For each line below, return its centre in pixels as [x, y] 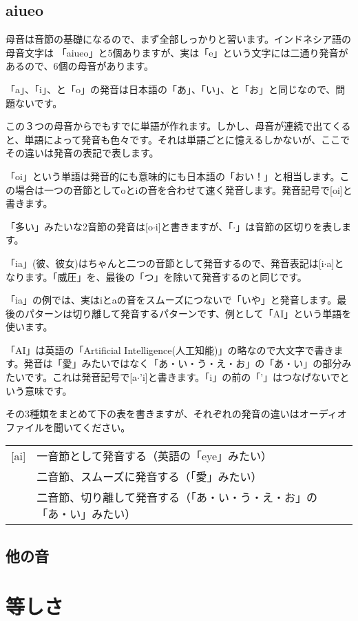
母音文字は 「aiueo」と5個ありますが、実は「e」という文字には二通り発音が [177, 52]
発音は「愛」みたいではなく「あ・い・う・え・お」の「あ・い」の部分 [183, 363]
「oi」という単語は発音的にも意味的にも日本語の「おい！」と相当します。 [173, 176]
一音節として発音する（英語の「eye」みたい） [155, 456]
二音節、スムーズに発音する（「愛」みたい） [149, 477]
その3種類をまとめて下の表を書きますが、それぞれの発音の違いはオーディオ [176, 414]
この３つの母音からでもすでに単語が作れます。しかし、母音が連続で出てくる [178, 126]
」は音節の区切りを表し [289, 226]
